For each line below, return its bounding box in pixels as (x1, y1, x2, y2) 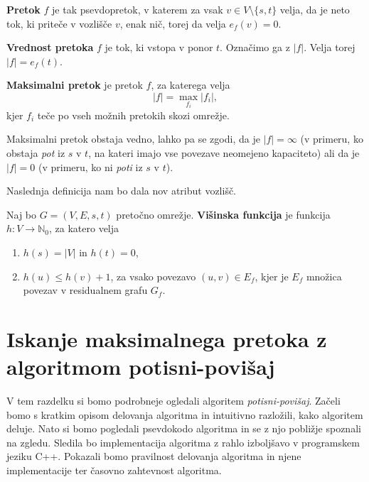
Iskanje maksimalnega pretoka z (6, 324, 327, 353)
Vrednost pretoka (6, 40, 94, 55)
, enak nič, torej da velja (119, 16, 226, 31)
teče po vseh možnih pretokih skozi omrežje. (37, 107, 230, 122)
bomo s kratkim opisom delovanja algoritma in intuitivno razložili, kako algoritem (6, 407, 363, 422)
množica (306, 268, 342, 283)
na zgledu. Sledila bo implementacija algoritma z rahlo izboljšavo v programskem (6, 434, 360, 449)
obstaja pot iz (6, 146, 65, 160)
